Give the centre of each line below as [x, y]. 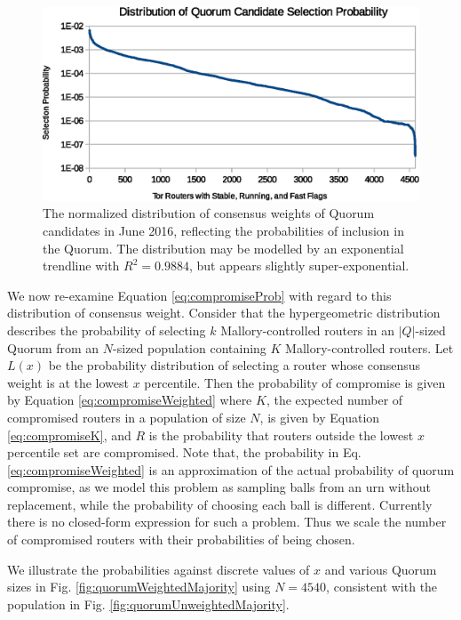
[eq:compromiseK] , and [69, 435]
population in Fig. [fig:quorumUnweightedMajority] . [148, 604]
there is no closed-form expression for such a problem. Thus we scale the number [227, 522]
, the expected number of [334, 400]
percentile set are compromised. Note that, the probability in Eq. [184, 452]
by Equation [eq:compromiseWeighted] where [130, 400]
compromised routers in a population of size [127, 417]
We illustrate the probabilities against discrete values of [159, 569]
